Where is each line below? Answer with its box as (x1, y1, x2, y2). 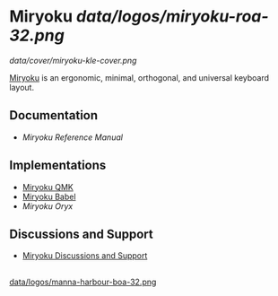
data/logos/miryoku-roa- (75, 6, 269, 27)
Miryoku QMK (22, 181, 74, 192)
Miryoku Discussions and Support (22, 250, 148, 261)
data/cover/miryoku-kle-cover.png (9, 55, 137, 65)
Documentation (9, 108, 99, 123)
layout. (9, 82, 34, 92)
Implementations (9, 158, 107, 173)
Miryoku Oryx (22, 200, 74, 212)
